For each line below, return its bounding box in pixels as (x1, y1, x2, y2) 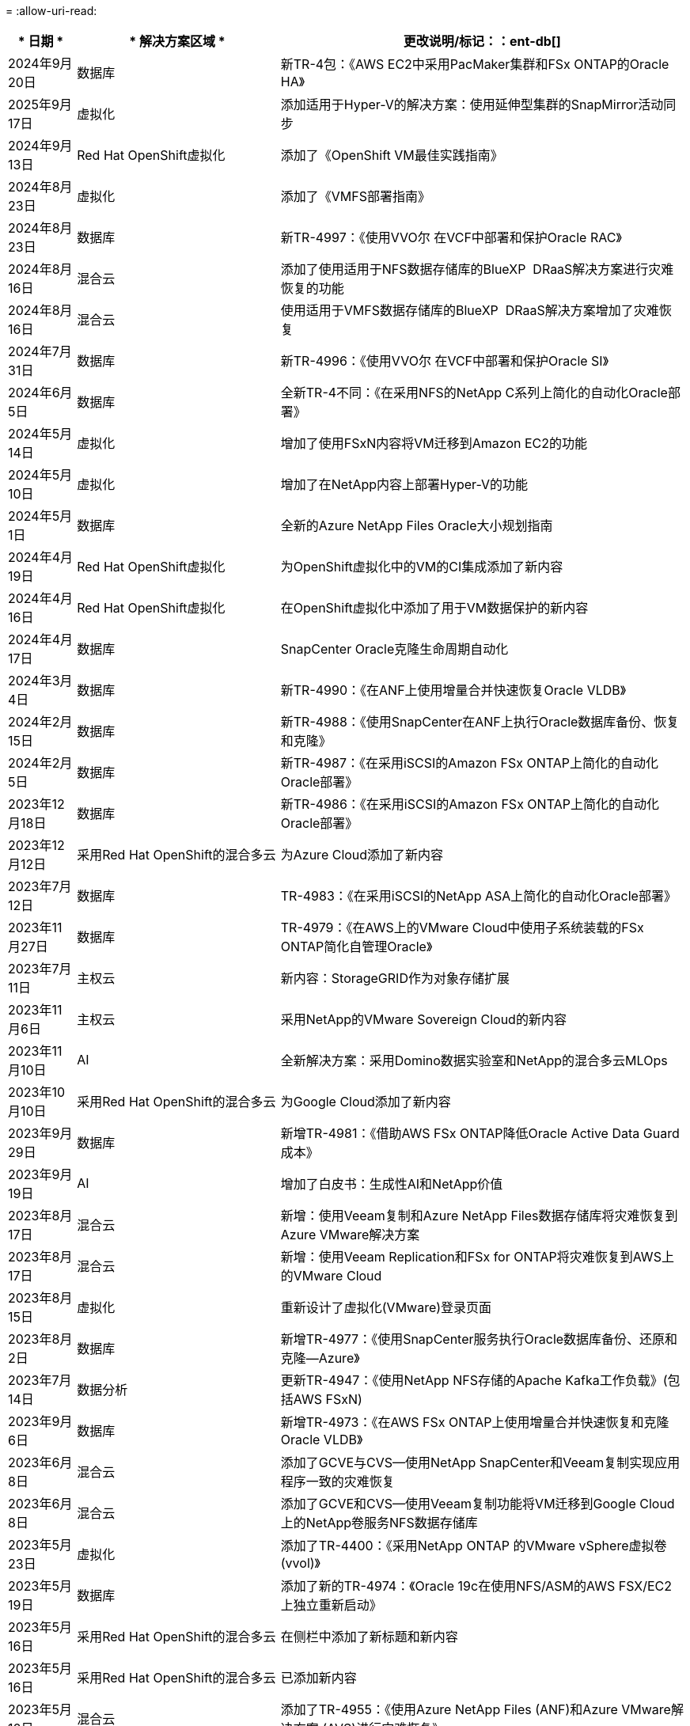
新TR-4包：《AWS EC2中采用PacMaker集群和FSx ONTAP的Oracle (280, 56, 669, 72)
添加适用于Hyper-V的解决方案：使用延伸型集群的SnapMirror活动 (280, 97, 664, 112)
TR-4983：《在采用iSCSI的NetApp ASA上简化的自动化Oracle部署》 (280, 888, 677, 904)
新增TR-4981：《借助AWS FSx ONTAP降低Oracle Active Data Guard (280, 1125, 680, 1141)
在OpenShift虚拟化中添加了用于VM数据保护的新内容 (280, 600, 589, 616)
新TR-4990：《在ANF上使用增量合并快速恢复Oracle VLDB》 (280, 682, 627, 698)
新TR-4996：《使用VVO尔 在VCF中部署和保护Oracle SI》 (280, 353, 608, 369)
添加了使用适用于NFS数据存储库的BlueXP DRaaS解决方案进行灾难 (280, 261, 674, 277)
